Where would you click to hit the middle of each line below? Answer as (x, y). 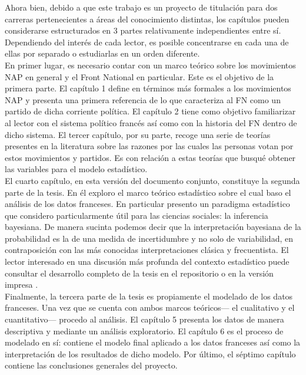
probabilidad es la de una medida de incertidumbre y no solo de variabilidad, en (149, 238)
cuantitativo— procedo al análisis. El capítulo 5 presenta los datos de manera (144, 319)
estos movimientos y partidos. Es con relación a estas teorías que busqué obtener (150, 157)
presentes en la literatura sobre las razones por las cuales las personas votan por (149, 146)
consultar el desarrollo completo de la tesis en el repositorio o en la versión (139, 273)
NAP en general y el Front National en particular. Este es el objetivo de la (139, 76)
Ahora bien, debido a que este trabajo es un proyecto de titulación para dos (141, 7)
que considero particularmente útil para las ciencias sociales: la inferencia (137, 215)
